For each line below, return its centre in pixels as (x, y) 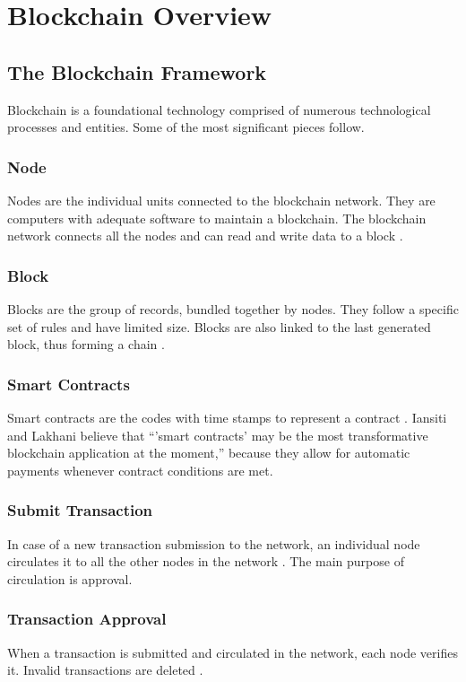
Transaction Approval (87, 619)
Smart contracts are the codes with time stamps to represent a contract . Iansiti (227, 417)
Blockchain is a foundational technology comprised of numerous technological (219, 109)
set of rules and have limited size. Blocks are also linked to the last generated (219, 326)
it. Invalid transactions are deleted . (105, 670)
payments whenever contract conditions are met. (140, 470)
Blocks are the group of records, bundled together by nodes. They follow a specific (233, 308)
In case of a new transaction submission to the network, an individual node (214, 543)
